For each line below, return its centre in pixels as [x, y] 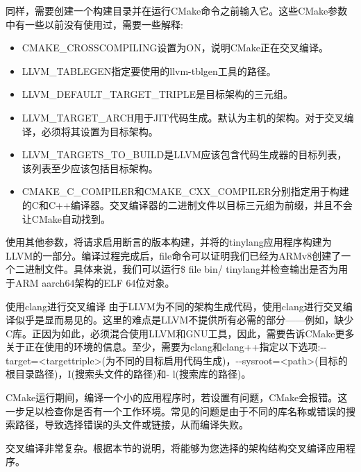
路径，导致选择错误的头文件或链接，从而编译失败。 [132, 424]
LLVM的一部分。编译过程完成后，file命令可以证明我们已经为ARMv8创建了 [174, 255]
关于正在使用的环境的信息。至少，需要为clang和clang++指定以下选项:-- [166, 347]
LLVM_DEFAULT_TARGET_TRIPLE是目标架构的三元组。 [157, 94]
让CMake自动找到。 [66, 218]
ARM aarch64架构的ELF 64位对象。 [95, 282]
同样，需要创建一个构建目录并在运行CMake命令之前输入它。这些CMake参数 [177, 10]
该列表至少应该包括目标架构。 [90, 168]
